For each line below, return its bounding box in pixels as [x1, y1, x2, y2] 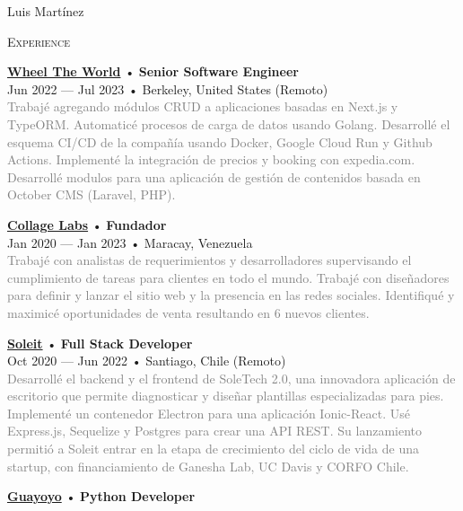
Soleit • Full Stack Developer [7, 333, 193, 352]
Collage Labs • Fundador [7, 215, 167, 233]
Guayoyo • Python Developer [7, 487, 196, 506]
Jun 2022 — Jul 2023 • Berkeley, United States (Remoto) [7, 79, 328, 98]
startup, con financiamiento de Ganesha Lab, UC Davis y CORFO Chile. [7, 456, 409, 475]
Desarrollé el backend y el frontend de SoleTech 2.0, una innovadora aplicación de [7, 368, 456, 387]
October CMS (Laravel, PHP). [7, 185, 176, 204]
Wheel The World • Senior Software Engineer [7, 62, 299, 81]
